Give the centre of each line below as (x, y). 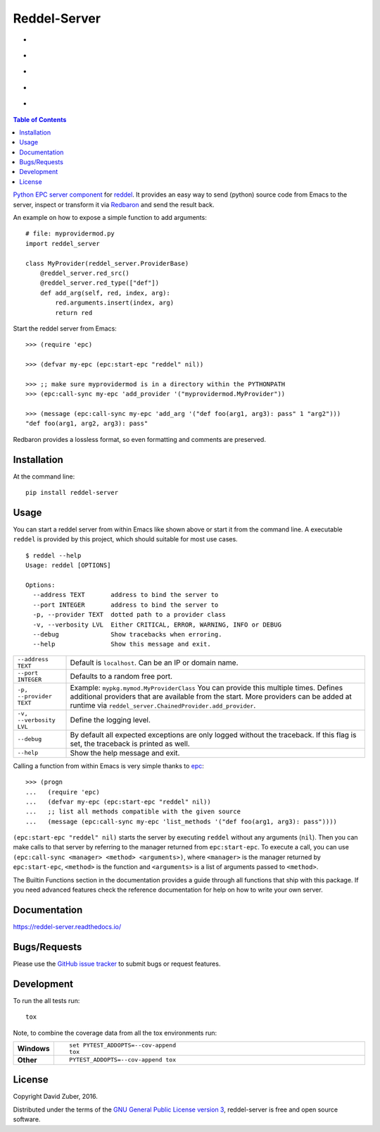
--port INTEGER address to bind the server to (126, 605)
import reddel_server (63, 244)
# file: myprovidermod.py (70, 234)
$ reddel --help (53, 555)
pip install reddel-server (72, 493)
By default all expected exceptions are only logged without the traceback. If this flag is (213, 734)
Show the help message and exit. (125, 753)
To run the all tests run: (46, 1000)
